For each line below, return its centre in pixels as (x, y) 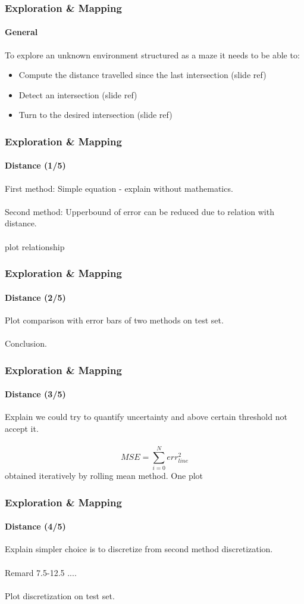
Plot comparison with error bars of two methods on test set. (114, 320)
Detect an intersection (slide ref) (78, 94)
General (21, 32)
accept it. (22, 428)
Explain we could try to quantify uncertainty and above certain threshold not (146, 417)
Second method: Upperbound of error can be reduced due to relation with (140, 211)
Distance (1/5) (35, 165)
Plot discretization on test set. (60, 595)
